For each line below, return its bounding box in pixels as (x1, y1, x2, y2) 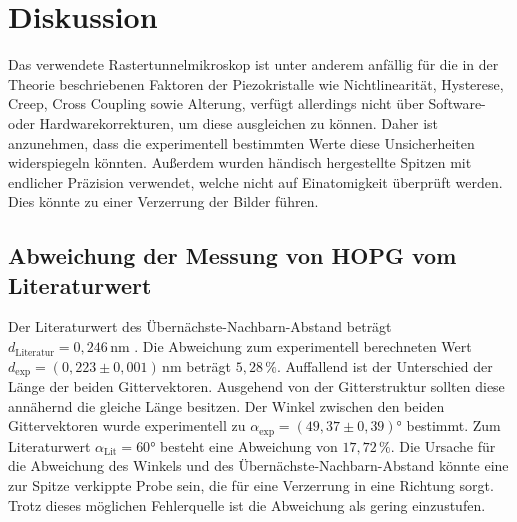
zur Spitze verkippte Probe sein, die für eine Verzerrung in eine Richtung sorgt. (8, 474, 494, 495)
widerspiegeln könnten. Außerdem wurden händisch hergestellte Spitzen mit (8, 152, 472, 173)
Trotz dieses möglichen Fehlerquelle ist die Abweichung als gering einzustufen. (8, 494, 486, 515)
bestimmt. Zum (406, 415, 501, 436)
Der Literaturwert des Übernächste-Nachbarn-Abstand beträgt (8, 316, 392, 337)
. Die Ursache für (390, 435, 496, 456)
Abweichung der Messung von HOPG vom (8, 240, 457, 271)
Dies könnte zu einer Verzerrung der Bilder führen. (8, 191, 319, 212)
